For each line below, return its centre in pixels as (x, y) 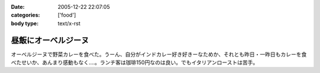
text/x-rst (69, 23)
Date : (18, 7)
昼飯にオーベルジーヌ (50, 40)
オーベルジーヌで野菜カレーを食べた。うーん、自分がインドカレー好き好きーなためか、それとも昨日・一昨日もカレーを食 (159, 54)
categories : (25, 15)
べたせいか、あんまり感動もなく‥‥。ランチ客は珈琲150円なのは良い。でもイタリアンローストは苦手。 (135, 62)
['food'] (67, 15)
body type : (25, 23)
